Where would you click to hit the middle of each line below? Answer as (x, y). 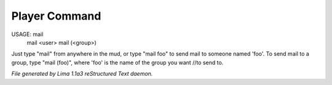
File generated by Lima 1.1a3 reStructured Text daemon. (82, 74)
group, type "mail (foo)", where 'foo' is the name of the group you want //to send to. (117, 62)
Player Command (56, 16)
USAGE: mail (27, 34)
